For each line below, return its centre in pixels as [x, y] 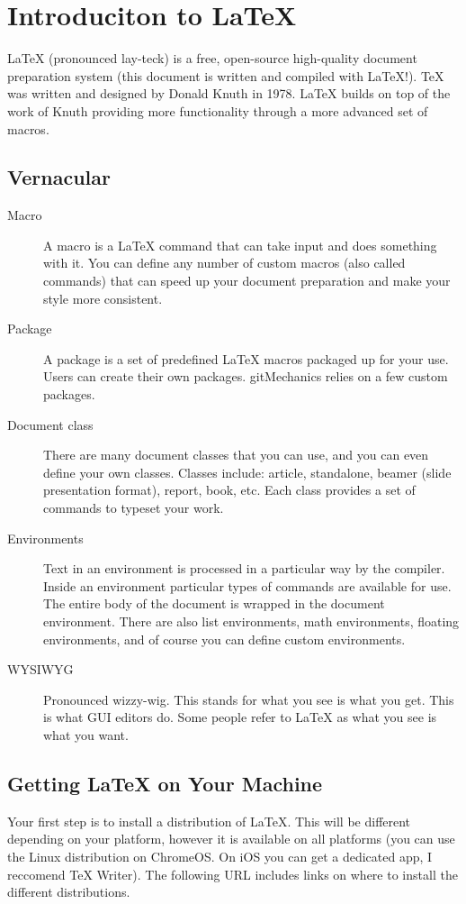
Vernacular [59, 177]
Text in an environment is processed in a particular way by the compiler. [244, 568]
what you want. [86, 734]
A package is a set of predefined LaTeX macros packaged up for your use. [246, 358]
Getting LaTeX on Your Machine [165, 783]
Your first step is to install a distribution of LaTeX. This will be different [209, 821]
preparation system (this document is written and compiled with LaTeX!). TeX [226, 75]
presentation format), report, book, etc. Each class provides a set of [229, 490]
